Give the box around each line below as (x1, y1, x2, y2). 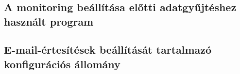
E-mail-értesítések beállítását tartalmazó (4, 42, 212, 57)
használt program (4, 14, 94, 29)
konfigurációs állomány (4, 56, 120, 71)
